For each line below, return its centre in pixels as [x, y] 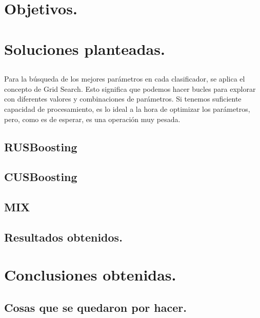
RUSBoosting [41, 146]
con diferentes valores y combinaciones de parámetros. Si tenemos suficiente [123, 99]
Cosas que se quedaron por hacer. [95, 307]
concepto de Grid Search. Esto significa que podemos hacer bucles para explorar [130, 88]
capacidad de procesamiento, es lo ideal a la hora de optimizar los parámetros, [127, 108]
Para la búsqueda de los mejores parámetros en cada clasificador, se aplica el [125, 79]
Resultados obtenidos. [63, 237]
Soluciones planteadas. [85, 48]
